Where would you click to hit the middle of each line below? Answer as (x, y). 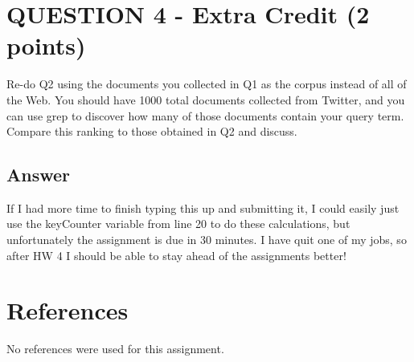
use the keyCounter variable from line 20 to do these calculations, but (178, 224)
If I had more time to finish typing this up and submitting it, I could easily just (203, 207)
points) (46, 45)
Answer (39, 175)
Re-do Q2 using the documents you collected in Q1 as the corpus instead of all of (207, 84)
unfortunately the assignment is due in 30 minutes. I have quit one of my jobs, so (207, 240)
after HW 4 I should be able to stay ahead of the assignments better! (176, 255)
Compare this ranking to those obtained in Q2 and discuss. (152, 131)
